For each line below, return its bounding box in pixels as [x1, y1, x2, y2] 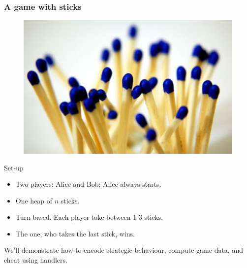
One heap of [15, 195, 53, 205]
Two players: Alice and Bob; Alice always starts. [15, 179, 161, 189]
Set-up [4, 162, 24, 172]
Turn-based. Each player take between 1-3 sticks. [15, 212, 163, 222]
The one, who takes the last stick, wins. [15, 228, 135, 238]
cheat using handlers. [4, 255, 67, 265]
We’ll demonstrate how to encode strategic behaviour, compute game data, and [4, 245, 243, 255]
